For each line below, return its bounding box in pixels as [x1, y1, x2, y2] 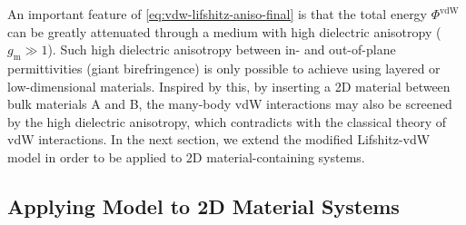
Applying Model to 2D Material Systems [7, 191, 400, 220]
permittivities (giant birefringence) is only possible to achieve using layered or [7, 58, 441, 77]
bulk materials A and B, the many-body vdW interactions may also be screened [7, 94, 452, 113]
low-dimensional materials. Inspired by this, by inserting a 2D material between [7, 76, 451, 95]
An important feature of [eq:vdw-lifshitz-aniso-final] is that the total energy [7, 5, 428, 23]
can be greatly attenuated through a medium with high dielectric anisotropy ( [7, 22, 441, 41]
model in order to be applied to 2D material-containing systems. [7, 147, 365, 166]
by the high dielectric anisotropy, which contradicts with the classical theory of [7, 112, 447, 131]
